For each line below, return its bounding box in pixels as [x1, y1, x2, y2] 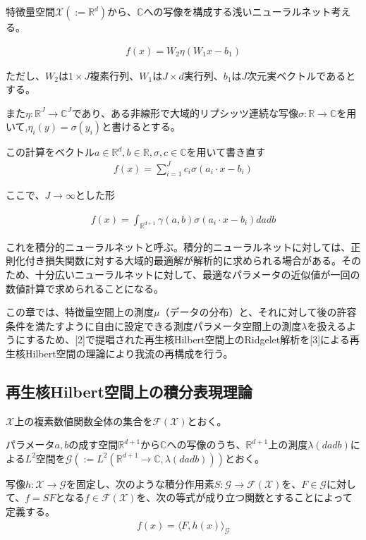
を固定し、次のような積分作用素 [66, 476, 214, 491]
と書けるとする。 [102, 119, 181, 134]
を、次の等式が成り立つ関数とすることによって [136, 490, 353, 505]
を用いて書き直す [186, 145, 266, 159]
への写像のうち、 [166, 437, 246, 452]
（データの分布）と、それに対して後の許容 [159, 305, 357, 319]
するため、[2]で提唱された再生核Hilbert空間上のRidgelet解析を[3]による [25, 332, 350, 347]
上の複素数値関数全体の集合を [14, 413, 153, 428]
